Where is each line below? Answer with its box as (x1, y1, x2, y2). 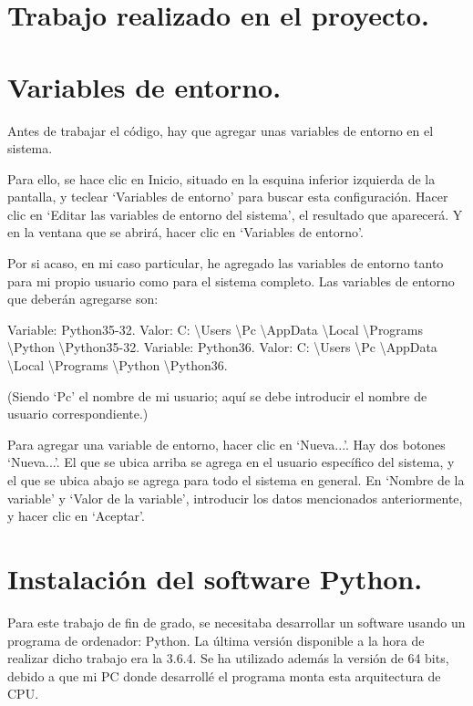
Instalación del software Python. (7, 559, 423, 597)
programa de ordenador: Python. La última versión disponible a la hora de (7, 630, 425, 649)
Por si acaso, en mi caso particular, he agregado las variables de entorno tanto (7, 254, 444, 273)
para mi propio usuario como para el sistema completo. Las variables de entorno (7, 271, 455, 290)
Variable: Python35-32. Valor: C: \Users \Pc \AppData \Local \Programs (7, 319, 424, 338)
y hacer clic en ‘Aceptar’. (7, 506, 145, 525)
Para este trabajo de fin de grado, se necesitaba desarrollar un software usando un (7, 612, 466, 631)
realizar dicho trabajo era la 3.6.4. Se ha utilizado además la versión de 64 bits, (7, 649, 449, 668)
